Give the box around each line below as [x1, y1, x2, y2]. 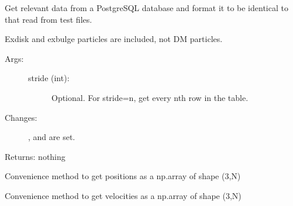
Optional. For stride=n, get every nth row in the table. [51, 91, 249, 103]
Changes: [5, 111, 37, 123]
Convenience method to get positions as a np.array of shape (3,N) [5, 170, 241, 182]
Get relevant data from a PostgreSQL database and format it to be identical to [5, 2, 288, 13]
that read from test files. [5, 13, 92, 25]
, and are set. [28, 131, 75, 143]
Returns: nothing [5, 150, 66, 162]
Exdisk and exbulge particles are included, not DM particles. [5, 33, 223, 45]
